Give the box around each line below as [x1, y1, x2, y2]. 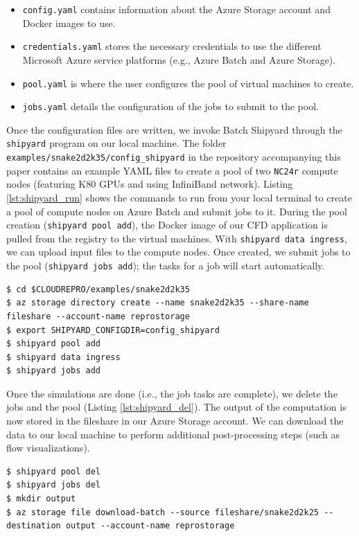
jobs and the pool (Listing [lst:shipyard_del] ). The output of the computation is [6, 400, 347, 414]
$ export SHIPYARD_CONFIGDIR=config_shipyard [6, 325, 220, 335]
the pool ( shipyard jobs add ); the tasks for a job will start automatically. [6, 258, 325, 273]
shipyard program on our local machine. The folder [6, 136, 227, 150]
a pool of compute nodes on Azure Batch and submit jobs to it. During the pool [6, 204, 347, 218]
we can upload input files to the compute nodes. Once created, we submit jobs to [6, 244, 351, 259]
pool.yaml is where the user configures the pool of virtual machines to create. [22, 75, 354, 90]
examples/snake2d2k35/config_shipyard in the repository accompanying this [6, 150, 341, 164]
